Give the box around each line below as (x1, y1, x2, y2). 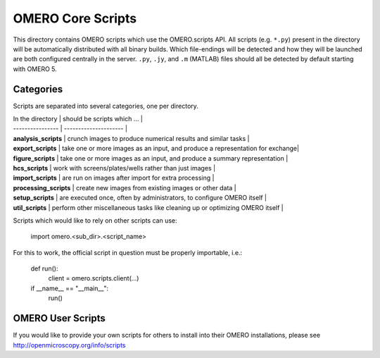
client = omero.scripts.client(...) (48, 274, 139, 283)
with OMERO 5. (13, 64, 58, 73)
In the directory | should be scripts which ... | (13, 115, 144, 123)
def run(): (30, 264, 58, 273)
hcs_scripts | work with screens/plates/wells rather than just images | (13, 163, 216, 172)
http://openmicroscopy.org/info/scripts (13, 340, 126, 349)
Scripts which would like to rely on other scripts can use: (13, 216, 177, 225)
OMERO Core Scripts (13, 11, 137, 26)
